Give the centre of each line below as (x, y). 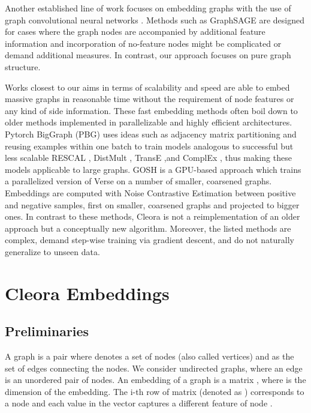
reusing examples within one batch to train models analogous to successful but (149, 146)
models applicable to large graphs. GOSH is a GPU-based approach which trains (153, 169)
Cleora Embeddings (87, 293)
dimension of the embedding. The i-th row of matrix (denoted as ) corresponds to (155, 391)
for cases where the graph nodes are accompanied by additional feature (135, 32)
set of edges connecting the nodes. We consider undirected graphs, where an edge (154, 368)
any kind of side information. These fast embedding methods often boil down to (151, 110)
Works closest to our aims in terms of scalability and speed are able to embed (147, 87)
